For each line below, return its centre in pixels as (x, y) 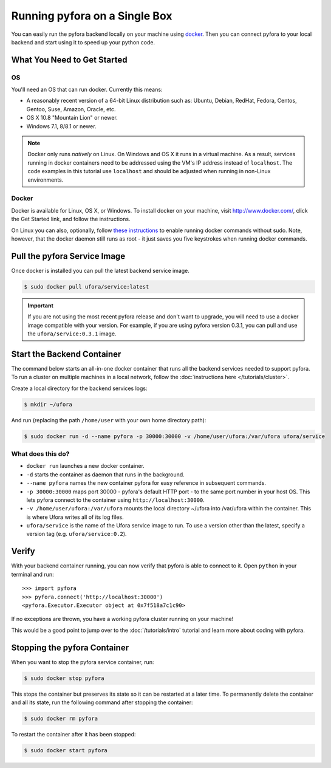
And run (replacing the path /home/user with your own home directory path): (109, 420)
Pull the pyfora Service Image (68, 256)
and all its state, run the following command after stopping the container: (102, 702)
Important (41, 305)
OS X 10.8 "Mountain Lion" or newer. (72, 118)
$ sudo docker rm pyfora (61, 718)
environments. (46, 180)
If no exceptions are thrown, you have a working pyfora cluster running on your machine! (122, 619)
